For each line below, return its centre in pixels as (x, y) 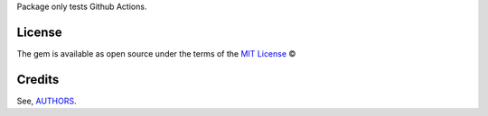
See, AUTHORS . (47, 101)
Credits (38, 80)
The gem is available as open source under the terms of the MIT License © (156, 53)
